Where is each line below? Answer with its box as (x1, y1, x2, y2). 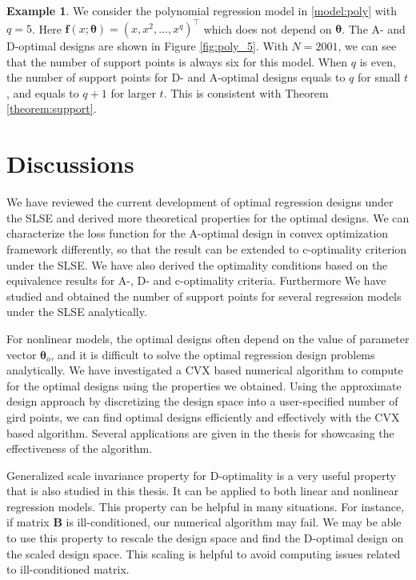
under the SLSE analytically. (6, 303, 147, 320)
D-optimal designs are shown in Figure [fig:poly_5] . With (6, 38, 288, 54)
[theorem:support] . (6, 100, 97, 117)
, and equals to (6, 84, 79, 101)
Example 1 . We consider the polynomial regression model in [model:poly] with (6, 2, 397, 18)
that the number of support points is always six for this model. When (6, 53, 348, 70)
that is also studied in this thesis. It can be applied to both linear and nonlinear (6, 482, 399, 499)
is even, (359, 53, 396, 70)
